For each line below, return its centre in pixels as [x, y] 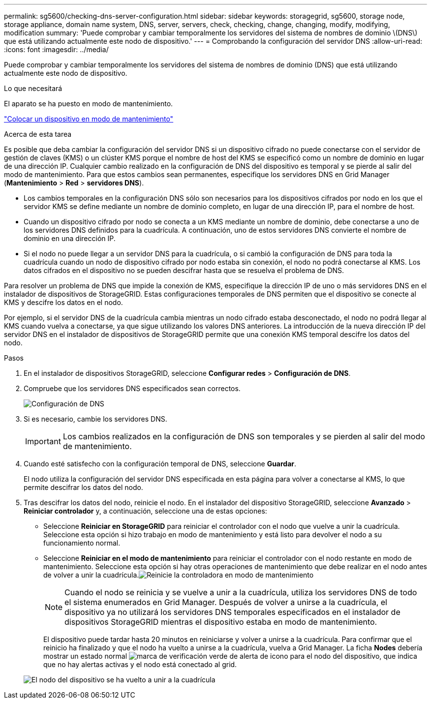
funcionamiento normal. [82, 543]
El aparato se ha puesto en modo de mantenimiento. [89, 104]
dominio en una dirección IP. [70, 238]
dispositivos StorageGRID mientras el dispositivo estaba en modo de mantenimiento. [221, 622]
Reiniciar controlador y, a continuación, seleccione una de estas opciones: [145, 511]
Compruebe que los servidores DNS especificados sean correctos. [132, 388]
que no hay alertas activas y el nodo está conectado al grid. [140, 664]
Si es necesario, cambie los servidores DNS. [95, 419]
